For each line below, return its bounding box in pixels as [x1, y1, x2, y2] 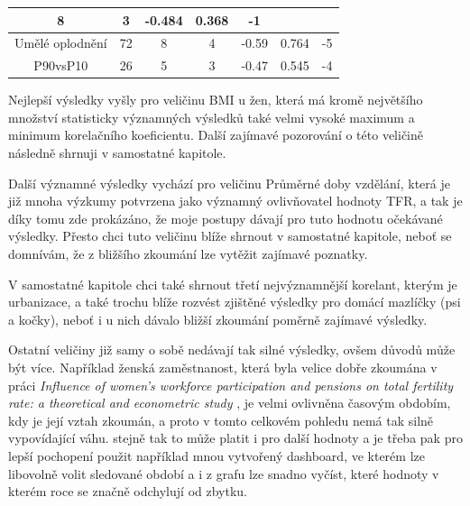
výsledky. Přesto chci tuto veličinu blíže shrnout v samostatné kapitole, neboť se [8, 226, 452, 245]
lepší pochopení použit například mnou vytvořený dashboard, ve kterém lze [8, 446, 425, 465]
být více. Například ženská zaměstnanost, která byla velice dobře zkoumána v [8, 358, 438, 376]
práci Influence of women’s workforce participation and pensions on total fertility [8, 375, 454, 394]
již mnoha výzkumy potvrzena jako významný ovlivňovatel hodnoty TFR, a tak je [8, 191, 463, 210]
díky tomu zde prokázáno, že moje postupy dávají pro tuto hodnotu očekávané [8, 208, 443, 227]
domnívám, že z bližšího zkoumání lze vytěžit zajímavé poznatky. [8, 244, 368, 263]
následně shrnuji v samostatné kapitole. [8, 143, 226, 162]
